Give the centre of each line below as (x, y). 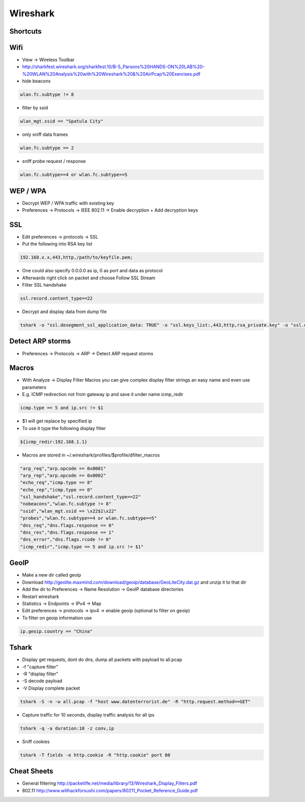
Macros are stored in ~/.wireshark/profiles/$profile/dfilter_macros (91, 455)
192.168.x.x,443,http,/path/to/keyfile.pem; (77, 257)
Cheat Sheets (31, 771)
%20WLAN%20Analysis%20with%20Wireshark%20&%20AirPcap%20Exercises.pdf (111, 74)
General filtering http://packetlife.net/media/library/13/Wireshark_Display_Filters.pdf (110, 783)
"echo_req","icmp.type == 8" (56, 483)
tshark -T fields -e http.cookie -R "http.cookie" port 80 (95, 755)
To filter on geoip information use (57, 618)
